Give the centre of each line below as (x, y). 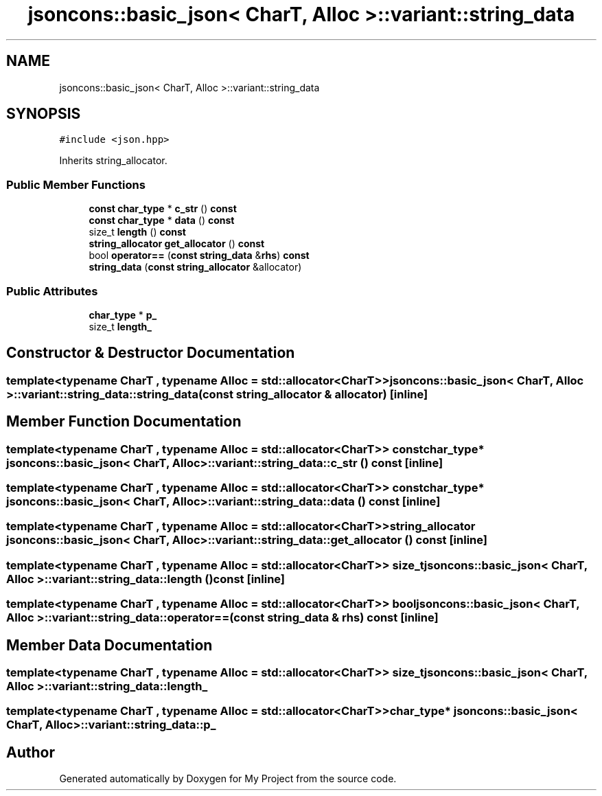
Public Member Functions (76, 184)
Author (31, 752)
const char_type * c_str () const (163, 209)
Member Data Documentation (109, 645)
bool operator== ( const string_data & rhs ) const (199, 255)
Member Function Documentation (124, 422)
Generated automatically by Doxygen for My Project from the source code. (228, 779)
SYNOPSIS (44, 114)
